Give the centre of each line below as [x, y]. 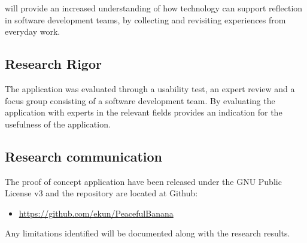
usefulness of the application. [58, 124]
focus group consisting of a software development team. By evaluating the [140, 100]
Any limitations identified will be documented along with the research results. [148, 233]
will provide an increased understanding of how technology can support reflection [154, 8]
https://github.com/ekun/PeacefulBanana [96, 213]
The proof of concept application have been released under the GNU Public [143, 181]
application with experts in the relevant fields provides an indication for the [144, 112]
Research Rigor [53, 64]
